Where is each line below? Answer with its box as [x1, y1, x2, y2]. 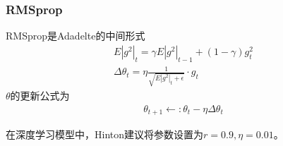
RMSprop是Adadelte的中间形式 [6, 28, 145, 43]
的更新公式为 [10, 87, 70, 102]
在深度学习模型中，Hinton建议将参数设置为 [6, 126, 204, 141]
